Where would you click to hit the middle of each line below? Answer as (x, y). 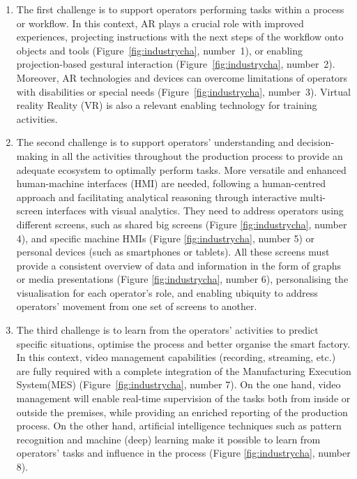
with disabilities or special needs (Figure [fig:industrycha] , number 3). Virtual (183, 91)
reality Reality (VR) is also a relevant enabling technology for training (167, 105)
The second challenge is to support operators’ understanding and (155, 142)
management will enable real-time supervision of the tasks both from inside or (183, 398)
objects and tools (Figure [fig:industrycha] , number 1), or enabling (159, 50)
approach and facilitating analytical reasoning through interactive (157, 197)
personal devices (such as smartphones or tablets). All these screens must (173, 252)
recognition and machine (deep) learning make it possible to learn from (168, 439)
